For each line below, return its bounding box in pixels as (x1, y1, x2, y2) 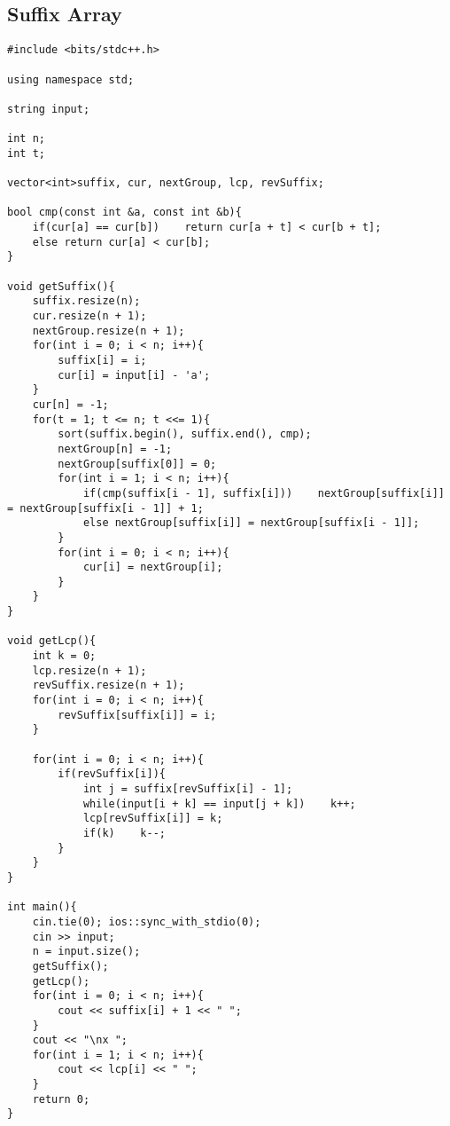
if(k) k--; (82, 826, 166, 839)
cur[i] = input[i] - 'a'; (58, 368, 211, 382)
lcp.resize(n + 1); (32, 664, 147, 677)
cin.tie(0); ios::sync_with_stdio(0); (32, 915, 261, 928)
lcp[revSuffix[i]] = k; (82, 812, 223, 825)
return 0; (32, 1092, 90, 1106)
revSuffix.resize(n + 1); (32, 679, 185, 692)
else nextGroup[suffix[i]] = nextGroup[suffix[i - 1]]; (82, 516, 420, 530)
